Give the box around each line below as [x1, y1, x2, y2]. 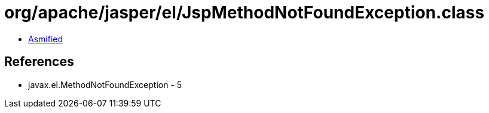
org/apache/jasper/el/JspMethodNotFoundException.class [4, 2, 485, 23]
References [4, 54, 74, 70]
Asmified [28, 33, 63, 44]
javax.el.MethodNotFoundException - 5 [28, 79, 182, 90]
